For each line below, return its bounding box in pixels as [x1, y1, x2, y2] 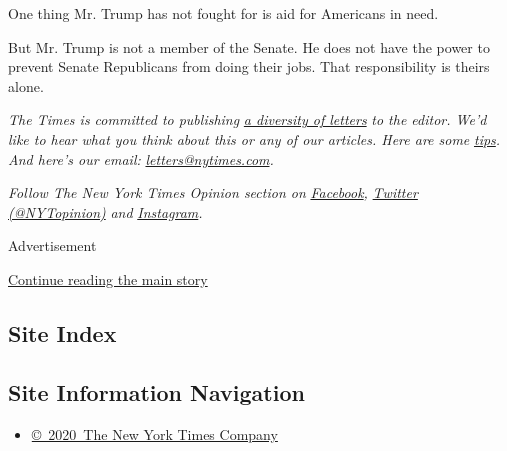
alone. [8, 75, 44, 96]
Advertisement [8, 235, 97, 256]
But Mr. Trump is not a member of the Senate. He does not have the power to [8, 36, 490, 57]
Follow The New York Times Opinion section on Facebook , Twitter [8, 182, 418, 203]
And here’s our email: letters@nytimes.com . [8, 148, 274, 169]
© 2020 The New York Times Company [31, 423, 278, 444]
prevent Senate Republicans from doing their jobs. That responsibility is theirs [8, 56, 490, 77]
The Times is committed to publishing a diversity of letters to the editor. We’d [8, 109, 487, 130]
